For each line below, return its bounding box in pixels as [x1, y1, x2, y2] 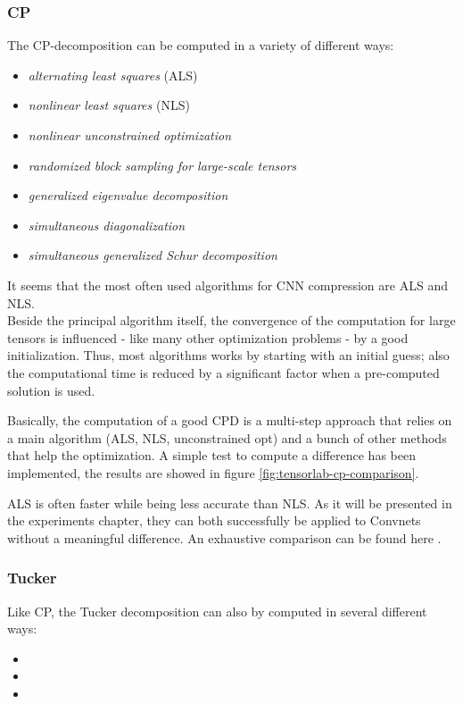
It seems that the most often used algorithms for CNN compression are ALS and [7, 275, 448, 294]
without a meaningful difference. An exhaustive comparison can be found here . [7, 528, 442, 547]
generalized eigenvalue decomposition [28, 186, 228, 205]
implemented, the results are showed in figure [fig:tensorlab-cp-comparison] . [7, 463, 419, 482]
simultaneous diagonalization [28, 215, 186, 234]
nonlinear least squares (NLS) [28, 96, 190, 114]
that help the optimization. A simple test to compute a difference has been [7, 446, 416, 465]
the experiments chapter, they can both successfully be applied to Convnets [7, 511, 421, 530]
